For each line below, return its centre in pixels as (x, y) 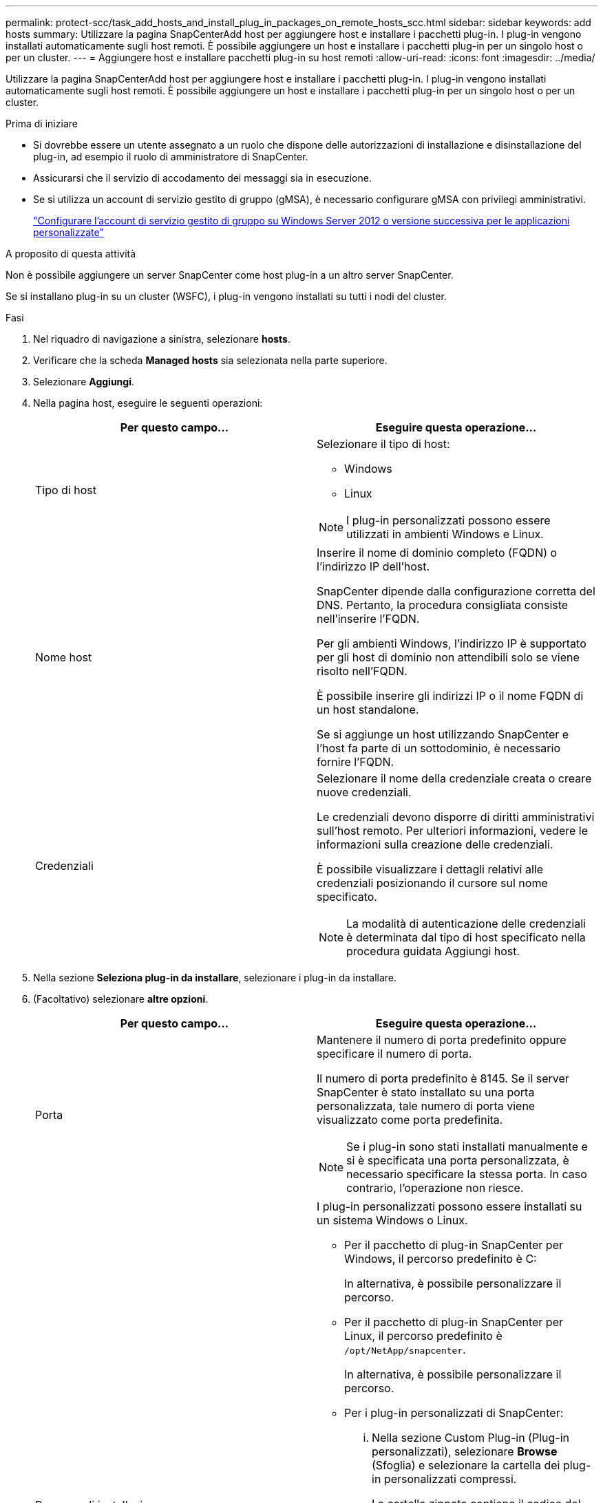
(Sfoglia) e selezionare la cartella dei (466, 1465)
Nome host (64, 657)
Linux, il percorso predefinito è (423, 1336)
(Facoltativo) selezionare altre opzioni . (121, 999)
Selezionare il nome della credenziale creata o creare (454, 778)
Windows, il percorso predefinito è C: (441, 1259)
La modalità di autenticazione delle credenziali (466, 924)
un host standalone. (368, 710)
